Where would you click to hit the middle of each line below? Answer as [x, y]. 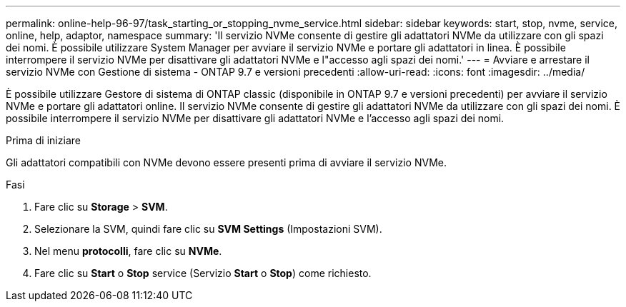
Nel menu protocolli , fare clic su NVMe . [128, 251]
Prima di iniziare [43, 140]
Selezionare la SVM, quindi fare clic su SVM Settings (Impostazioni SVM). [208, 229]
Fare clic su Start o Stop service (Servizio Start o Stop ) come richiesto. [203, 273]
